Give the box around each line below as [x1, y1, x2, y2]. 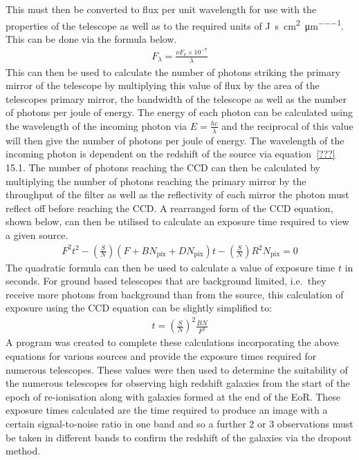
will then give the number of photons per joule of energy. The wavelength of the [6, 133, 344, 147]
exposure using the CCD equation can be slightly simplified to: [6, 300, 273, 315]
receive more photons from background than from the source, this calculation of [6, 287, 344, 301]
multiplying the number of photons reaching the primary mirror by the [6, 173, 306, 188]
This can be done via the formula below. [6, 31, 177, 46]
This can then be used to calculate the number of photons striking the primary [6, 64, 340, 79]
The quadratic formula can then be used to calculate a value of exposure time [6, 260, 335, 274]
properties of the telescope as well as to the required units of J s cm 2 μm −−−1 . [6, 16, 344, 32]
